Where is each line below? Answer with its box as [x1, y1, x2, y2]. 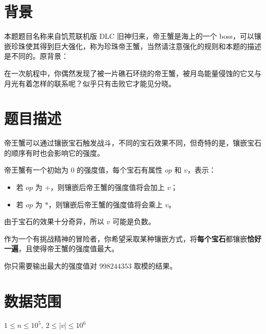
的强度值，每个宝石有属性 [77, 164, 163, 175]
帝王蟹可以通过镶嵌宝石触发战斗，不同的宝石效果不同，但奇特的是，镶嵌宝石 [4, 137, 261, 148]
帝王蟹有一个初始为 [4, 164, 68, 175]
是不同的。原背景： [4, 51, 68, 61]
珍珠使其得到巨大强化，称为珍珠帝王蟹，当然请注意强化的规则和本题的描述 [11, 40, 261, 51]
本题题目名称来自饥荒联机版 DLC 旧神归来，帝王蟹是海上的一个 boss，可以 [4, 31, 254, 41]
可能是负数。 [112, 216, 156, 227]
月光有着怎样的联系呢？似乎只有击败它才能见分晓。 [4, 78, 176, 88]
